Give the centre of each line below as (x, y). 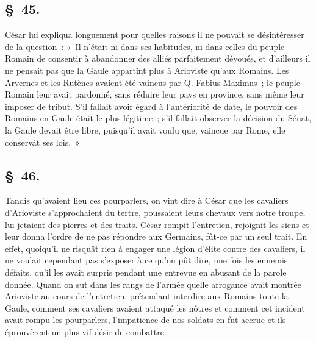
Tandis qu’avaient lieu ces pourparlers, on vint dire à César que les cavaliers (147, 200)
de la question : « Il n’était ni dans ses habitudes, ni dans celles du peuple (145, 46)
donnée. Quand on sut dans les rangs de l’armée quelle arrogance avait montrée (153, 284)
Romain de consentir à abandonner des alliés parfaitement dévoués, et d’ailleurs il (158, 58)
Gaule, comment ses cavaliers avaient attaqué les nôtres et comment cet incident (155, 308)
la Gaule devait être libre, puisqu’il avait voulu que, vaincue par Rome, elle (145, 130)
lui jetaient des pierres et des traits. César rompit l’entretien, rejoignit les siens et (157, 224)
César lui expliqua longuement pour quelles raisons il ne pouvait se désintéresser (155, 34)
